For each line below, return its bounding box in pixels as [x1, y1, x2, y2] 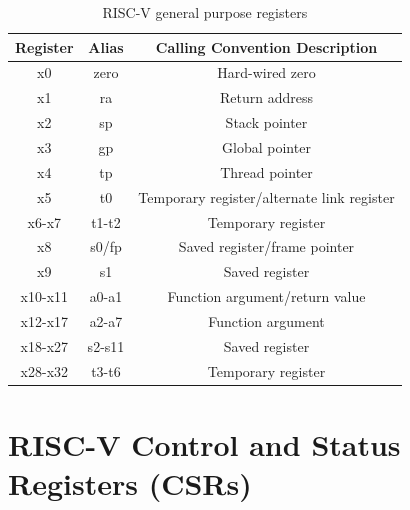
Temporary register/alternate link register [138, 186, 395, 207]
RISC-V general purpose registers [102, 2, 308, 22]
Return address [219, 87, 313, 108]
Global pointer [222, 136, 311, 157]
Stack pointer [225, 112, 308, 133]
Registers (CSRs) [8, 463, 252, 504]
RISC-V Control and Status [8, 423, 401, 464]
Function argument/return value [167, 286, 366, 307]
